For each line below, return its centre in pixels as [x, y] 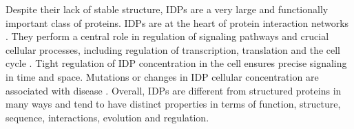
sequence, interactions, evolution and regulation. [107, 117]
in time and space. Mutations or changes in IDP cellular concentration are [162, 76]
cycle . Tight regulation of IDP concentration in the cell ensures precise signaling [176, 63]
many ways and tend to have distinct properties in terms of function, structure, [173, 104]
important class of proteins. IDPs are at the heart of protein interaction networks [177, 22]
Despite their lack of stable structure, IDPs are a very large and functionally [167, 9]
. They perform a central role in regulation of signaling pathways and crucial [167, 36]
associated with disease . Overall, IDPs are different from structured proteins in [174, 90]
